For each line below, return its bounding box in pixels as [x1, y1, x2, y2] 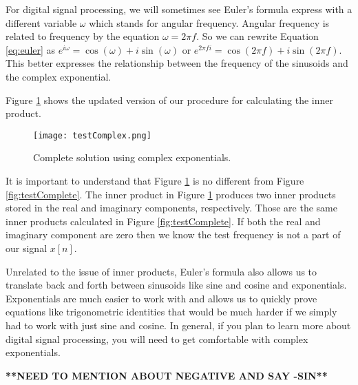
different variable [6, 15, 77, 30]
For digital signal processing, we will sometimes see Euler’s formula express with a [6, 2, 352, 16]
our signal [6, 240, 48, 255]
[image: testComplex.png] [33, 130, 151, 141]
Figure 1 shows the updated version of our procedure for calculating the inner [6, 92, 333, 107]
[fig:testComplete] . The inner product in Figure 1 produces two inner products [6, 187, 336, 201]
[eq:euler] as [6, 42, 56, 56]
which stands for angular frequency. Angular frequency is [89, 15, 330, 30]
